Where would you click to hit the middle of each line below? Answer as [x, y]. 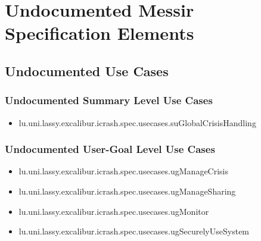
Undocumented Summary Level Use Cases [109, 100]
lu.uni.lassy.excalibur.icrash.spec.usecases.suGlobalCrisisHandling [137, 122]
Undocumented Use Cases [87, 71]
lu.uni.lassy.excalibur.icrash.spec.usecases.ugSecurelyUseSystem [134, 231]
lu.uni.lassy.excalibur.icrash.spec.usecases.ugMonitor [114, 211]
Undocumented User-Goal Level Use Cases [110, 149]
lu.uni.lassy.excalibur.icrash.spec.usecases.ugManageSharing [127, 191]
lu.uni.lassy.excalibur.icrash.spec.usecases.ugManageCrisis [124, 171]
